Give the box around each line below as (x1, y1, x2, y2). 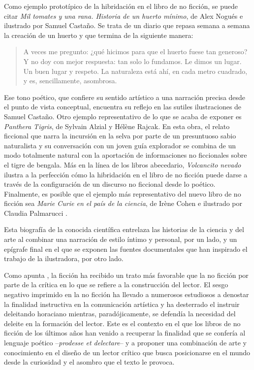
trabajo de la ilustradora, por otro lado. (4, 253, 124, 264)
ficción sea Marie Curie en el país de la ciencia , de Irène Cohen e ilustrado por (4, 198, 243, 208)
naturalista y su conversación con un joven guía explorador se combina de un (4, 140, 236, 150)
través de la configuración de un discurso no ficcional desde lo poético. (4, 179, 216, 189)
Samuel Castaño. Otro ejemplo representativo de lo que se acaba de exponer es (4, 111, 242, 121)
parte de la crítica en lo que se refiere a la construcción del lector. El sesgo (4, 279, 228, 290)
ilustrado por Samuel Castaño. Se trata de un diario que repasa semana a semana (4, 20, 250, 31)
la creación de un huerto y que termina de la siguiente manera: (4, 30, 193, 40)
